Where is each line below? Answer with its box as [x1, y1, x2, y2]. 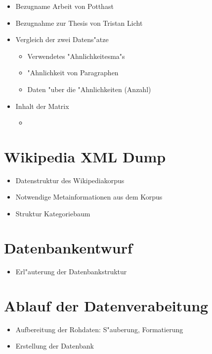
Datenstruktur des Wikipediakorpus [15, 175, 125, 185]
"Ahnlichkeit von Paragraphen [27, 67, 119, 78]
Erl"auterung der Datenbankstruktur [15, 266, 127, 276]
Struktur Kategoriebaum [15, 208, 90, 219]
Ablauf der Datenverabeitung [4, 295, 209, 315]
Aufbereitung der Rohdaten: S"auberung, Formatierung [15, 324, 183, 334]
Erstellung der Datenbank [15, 341, 94, 351]
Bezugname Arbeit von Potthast [15, 1, 114, 11]
